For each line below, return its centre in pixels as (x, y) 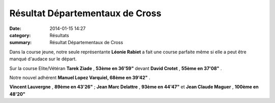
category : (20, 35)
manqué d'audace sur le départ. (43, 59)
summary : (21, 43)
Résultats (59, 35)
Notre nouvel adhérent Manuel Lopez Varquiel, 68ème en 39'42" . (80, 77)
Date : (15, 28)
